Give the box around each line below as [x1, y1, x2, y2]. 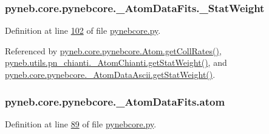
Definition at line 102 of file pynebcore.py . [5, 24, 161, 37]
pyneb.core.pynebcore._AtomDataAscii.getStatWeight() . [5, 68, 216, 80]
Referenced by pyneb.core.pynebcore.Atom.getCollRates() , [5, 44, 222, 57]
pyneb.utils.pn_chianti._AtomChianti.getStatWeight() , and [5, 56, 227, 69]
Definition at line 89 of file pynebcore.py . [5, 117, 157, 130]
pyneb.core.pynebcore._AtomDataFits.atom [5, 94, 225, 109]
